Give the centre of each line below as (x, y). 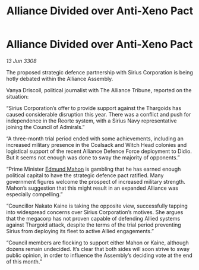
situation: (18, 96)
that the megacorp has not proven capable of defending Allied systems (93, 218)
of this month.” (24, 261)
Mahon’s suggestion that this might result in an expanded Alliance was (92, 188)
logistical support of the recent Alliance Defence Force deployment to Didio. (99, 151)
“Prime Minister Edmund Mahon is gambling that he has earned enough (94, 169)
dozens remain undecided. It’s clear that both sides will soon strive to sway (98, 249)
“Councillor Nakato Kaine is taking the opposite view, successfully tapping (97, 206)
